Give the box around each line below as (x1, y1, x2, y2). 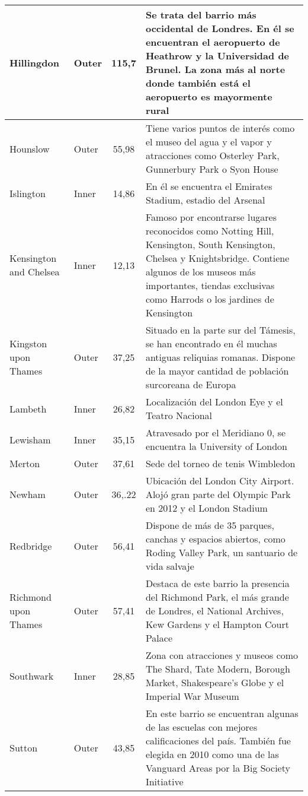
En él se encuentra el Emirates (145, 179, 272, 193)
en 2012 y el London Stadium (145, 501, 268, 515)
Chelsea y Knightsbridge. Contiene (145, 251, 290, 265)
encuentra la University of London (145, 439, 288, 453)
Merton (9, 456, 40, 470)
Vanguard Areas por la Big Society (145, 761, 290, 775)
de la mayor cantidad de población (145, 364, 289, 378)
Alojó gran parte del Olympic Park (145, 487, 291, 501)
